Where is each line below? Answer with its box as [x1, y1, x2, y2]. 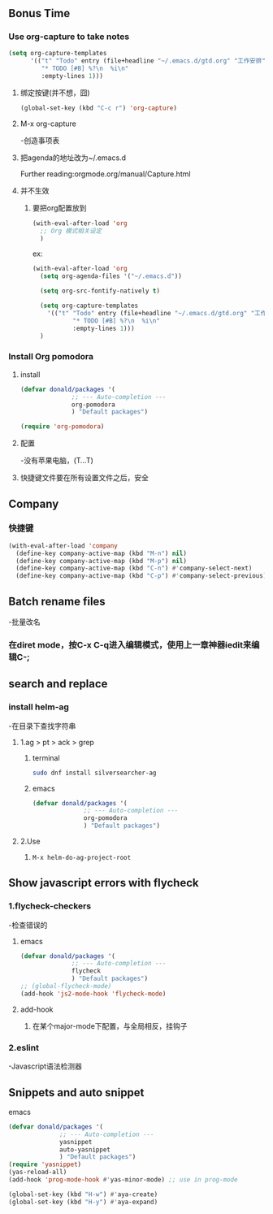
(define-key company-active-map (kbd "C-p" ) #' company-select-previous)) [15, 572, 271, 580]
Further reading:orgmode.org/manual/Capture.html [19, 169, 191, 179]
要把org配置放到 [32, 202, 87, 213]
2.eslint [8, 1042, 39, 1053]
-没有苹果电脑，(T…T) [19, 456, 93, 466]
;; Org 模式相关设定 [39, 227, 102, 235]
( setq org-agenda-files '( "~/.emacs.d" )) [39, 272, 183, 280]
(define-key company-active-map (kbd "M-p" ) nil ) [15, 557, 187, 565]
